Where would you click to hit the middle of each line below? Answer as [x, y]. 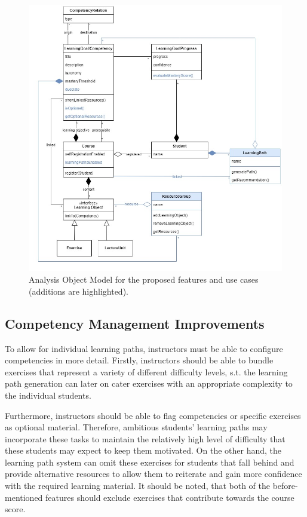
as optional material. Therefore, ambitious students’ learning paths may [136, 427]
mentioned [24, 497]
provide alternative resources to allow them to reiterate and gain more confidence [153, 474]
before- [285, 486]
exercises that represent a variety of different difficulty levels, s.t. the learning [146, 371]
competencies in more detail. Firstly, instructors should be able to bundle [139, 360]
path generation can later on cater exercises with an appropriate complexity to [149, 383]
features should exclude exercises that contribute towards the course [170, 497]
